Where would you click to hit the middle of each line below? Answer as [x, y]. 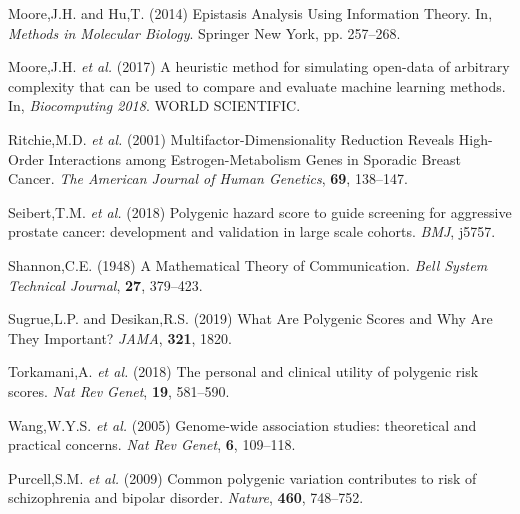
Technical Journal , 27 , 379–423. [105, 284]
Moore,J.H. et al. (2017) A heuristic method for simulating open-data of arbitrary [259, 66]
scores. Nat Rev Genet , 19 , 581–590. [119, 390]
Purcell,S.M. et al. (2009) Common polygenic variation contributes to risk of [242, 477]
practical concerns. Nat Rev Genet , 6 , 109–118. [152, 444]
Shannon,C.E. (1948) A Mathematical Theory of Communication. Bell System [248, 264]
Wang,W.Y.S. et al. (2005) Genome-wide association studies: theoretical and [242, 424]
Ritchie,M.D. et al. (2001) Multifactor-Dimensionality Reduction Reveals [231, 138]
